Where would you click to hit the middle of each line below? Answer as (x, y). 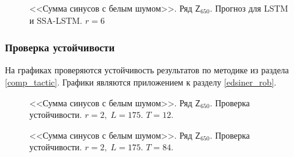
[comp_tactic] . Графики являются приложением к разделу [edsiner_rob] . (141, 82)
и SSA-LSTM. (56, 20)
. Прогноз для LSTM (249, 8)
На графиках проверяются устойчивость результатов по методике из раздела (147, 70)
